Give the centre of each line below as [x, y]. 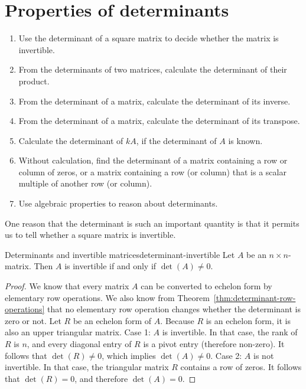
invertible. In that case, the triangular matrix [87, 367]
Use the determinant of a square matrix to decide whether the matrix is [149, 38]
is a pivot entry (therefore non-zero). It [214, 344]
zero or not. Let [33, 320]
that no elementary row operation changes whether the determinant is [174, 309]
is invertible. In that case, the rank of [230, 332]
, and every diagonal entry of [79, 344]
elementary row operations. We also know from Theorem [107, 297]
